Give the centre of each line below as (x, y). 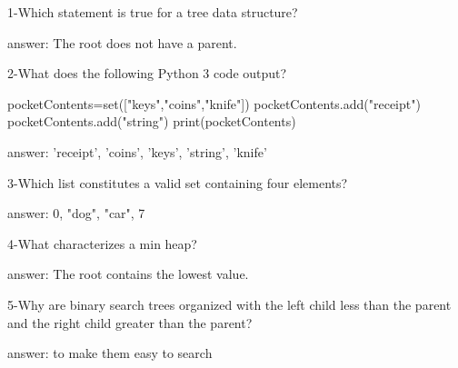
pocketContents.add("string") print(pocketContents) (152, 121)
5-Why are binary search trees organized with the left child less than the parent (229, 304)
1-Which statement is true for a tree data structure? (153, 12)
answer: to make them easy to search (110, 353)
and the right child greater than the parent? (130, 322)
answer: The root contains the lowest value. (128, 274)
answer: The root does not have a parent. (122, 42)
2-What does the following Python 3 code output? (147, 73)
